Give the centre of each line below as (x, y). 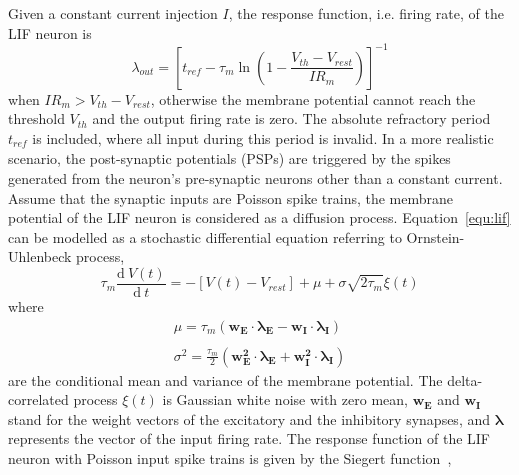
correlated (38, 399)
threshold (36, 118)
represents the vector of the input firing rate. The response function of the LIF (249, 438)
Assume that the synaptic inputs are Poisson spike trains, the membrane (231, 197)
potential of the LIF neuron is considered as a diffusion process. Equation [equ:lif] (259, 217)
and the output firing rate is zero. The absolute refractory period (291, 118)
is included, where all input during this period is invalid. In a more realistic (263, 137)
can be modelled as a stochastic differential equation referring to (205, 236)
